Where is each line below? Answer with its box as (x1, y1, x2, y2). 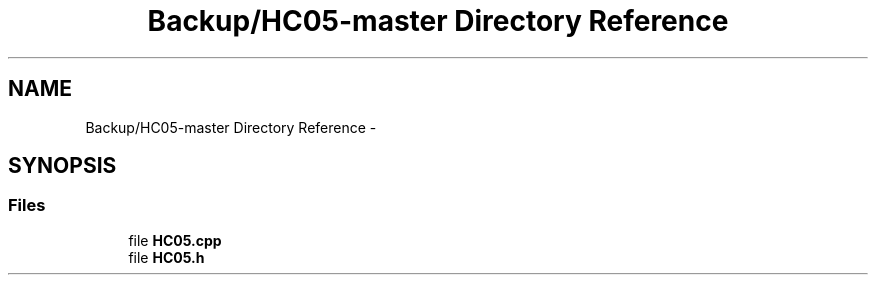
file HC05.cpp (128, 231, 222, 249)
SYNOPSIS (8, 153, 117, 179)
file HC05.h (128, 248, 205, 266)
